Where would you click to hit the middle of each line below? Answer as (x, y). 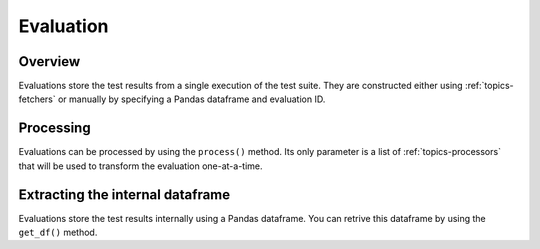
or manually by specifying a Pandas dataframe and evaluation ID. (191, 99)
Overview (49, 61)
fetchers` (37, 99)
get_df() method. (58, 232)
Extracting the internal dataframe (124, 194)
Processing (54, 128)
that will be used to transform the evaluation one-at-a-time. (141, 166)
